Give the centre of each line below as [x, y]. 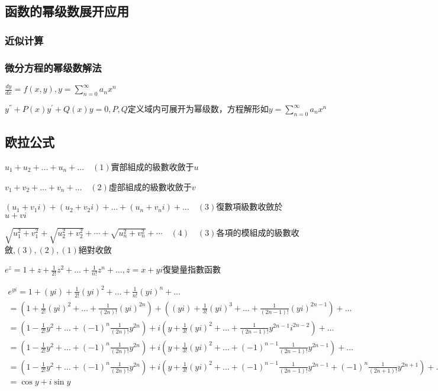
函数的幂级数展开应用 [67, 11]
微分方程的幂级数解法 [53, 67]
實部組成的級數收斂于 [152, 167]
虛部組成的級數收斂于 [150, 186]
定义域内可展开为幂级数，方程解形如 [198, 110]
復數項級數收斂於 [249, 206]
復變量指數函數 [192, 269]
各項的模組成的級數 [254, 232]
